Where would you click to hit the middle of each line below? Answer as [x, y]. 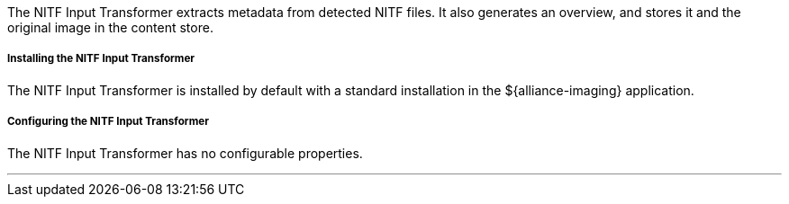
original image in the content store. [110, 27]
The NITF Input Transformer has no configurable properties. [185, 153]
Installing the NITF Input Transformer [101, 59]
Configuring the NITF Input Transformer [108, 122]
